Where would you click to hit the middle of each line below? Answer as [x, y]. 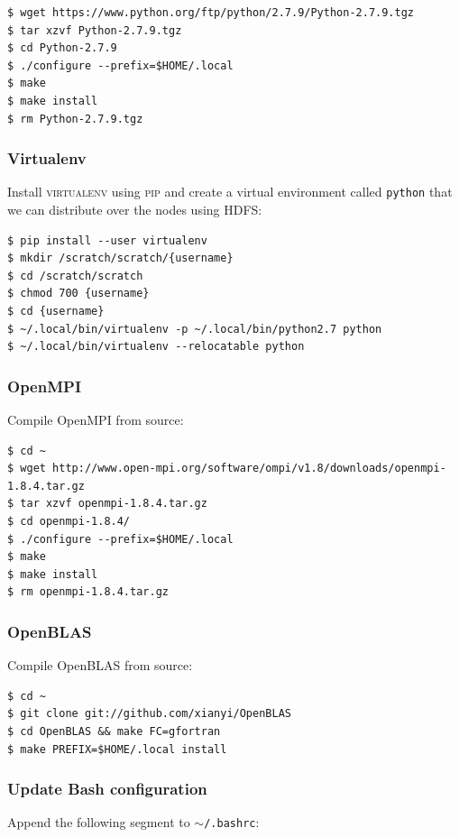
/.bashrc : [232, 822]
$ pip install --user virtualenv [107, 240]
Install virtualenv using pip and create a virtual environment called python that [230, 192]
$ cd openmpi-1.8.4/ [69, 521]
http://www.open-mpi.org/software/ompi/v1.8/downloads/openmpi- [249, 469]
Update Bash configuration [107, 789]
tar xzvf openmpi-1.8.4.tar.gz [114, 504]
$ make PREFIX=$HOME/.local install [117, 749]
